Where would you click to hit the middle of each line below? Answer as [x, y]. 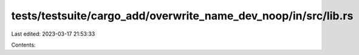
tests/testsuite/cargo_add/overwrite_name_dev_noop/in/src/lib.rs [182, 16]
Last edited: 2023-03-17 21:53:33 [53, 34]
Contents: [23, 45]
